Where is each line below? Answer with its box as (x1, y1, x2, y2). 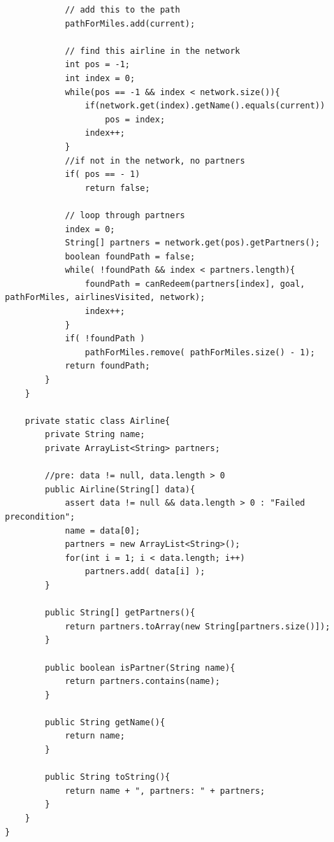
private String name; (45, 429, 145, 440)
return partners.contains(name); (64, 676, 220, 687)
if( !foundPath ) (64, 334, 145, 344)
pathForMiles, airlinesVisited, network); (5, 292, 205, 303)
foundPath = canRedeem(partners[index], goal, (85, 278, 305, 289)
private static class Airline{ (24, 415, 170, 426)
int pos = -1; (64, 59, 130, 70)
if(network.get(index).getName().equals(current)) (85, 101, 326, 111)
